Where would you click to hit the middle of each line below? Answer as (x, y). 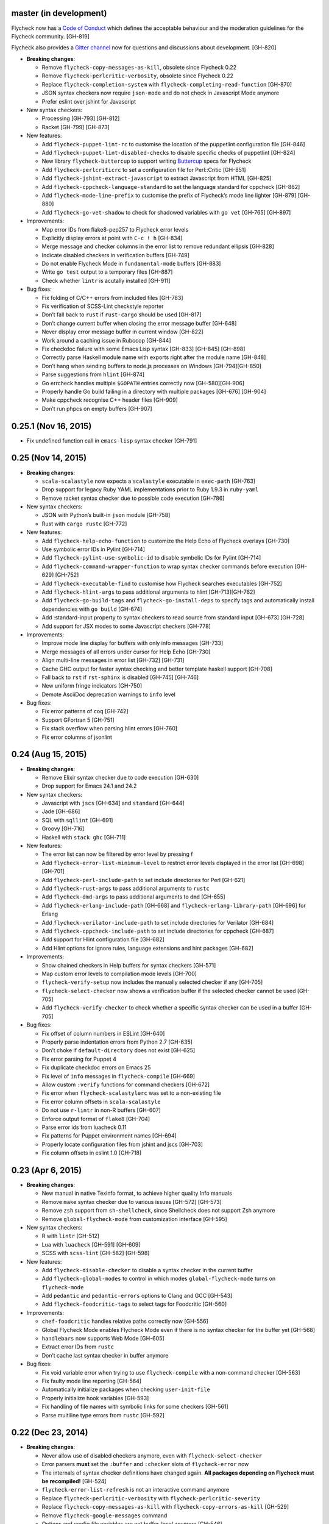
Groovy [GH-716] (63, 828)
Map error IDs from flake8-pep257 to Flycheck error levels (115, 229)
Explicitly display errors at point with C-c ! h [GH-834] (112, 238)
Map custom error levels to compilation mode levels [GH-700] (119, 974)
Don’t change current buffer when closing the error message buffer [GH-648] (139, 323)
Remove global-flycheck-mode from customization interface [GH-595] (135, 1219)
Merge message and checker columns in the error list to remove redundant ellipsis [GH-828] (158, 246)
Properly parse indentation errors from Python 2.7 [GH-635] (117, 1042)
